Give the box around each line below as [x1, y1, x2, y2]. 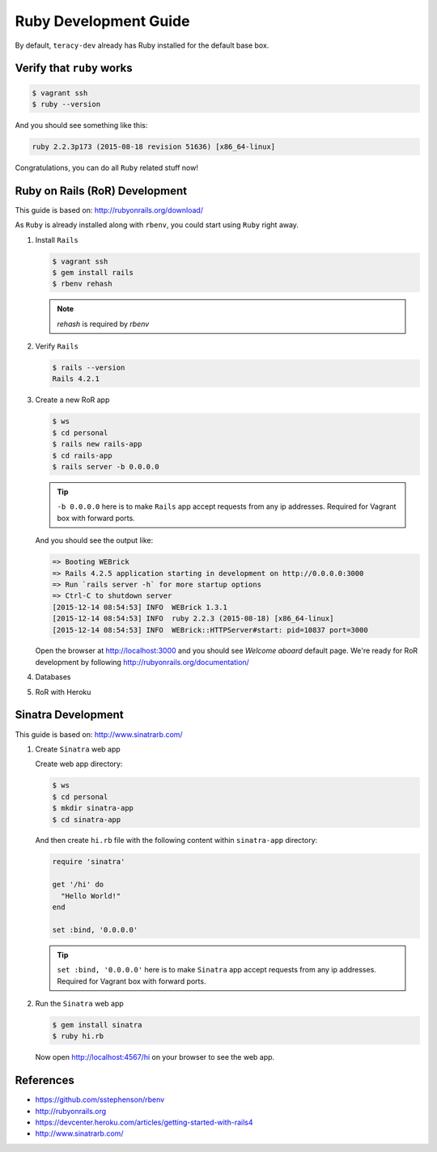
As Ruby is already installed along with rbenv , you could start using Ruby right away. [15, 220, 299, 230]
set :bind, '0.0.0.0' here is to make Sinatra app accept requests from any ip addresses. [57, 965, 376, 975]
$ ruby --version [32, 100, 101, 108]
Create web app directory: [35, 759, 123, 769]
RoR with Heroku [35, 687, 91, 697]
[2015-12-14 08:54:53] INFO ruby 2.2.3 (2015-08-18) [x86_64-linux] [52, 614, 334, 623]
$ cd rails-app [52, 451, 112, 460]
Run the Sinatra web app [35, 998, 125, 1008]
